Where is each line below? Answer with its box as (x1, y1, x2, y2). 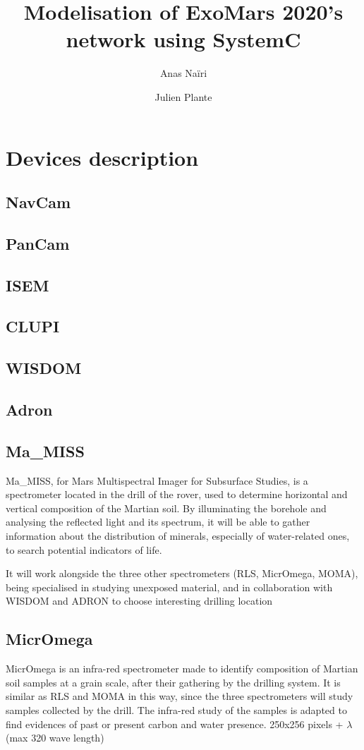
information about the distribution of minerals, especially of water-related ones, (6, 528, 350, 543)
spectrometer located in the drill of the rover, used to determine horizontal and (6, 487, 348, 502)
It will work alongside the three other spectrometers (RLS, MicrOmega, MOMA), (6, 566, 358, 581)
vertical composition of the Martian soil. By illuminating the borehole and (6, 500, 327, 515)
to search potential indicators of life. (6, 542, 162, 557)
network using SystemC (66, 25, 301, 54)
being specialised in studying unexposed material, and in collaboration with (6, 579, 333, 594)
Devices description (6, 143, 199, 171)
